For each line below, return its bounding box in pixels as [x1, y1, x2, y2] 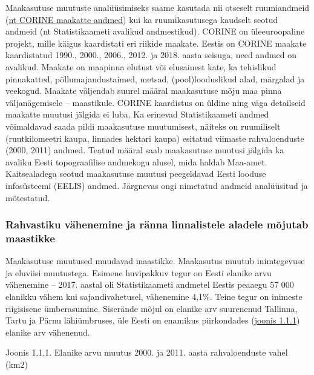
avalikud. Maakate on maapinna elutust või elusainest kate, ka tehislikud [5, 60, 276, 73]
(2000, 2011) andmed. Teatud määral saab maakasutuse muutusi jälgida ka [5, 144, 284, 156]
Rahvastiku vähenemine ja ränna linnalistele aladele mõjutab [5, 217, 309, 232]
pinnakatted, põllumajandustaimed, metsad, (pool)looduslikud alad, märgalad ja [5, 72, 305, 85]
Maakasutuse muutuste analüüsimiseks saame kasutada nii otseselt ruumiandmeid [5, 1, 310, 13]
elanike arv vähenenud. [5, 325, 90, 338]
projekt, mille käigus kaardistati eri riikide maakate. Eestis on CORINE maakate [5, 36, 307, 49]
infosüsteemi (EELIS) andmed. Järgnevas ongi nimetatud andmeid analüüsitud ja [5, 179, 308, 191]
